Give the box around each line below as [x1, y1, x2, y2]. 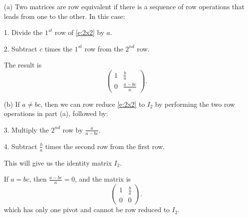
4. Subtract [4, 141, 37, 151]
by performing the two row [155, 99, 235, 109]
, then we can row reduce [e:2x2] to [40, 99, 145, 109]
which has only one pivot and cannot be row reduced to [4, 204, 170, 215]
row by [62, 124, 83, 134]
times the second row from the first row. [45, 141, 165, 151]
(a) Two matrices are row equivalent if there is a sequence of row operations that [4, 1, 245, 11]
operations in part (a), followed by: [4, 108, 108, 118]
